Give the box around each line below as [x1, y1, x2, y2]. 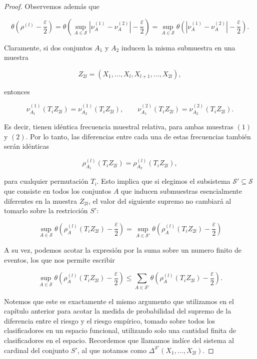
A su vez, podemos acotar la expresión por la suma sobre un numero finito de [4, 245, 242, 255]
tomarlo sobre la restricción [4, 205, 88, 216]
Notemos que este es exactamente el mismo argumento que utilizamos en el [4, 296, 234, 306]
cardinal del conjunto [4, 345, 69, 355]
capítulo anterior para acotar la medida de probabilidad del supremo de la [4, 306, 231, 316]
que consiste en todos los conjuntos [4, 186, 111, 196]
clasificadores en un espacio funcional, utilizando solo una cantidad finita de [4, 325, 236, 336]
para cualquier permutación [4, 176, 88, 186]
